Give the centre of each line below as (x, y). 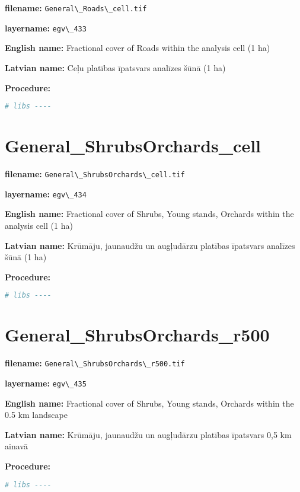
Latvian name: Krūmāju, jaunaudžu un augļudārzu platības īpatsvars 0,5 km (148, 434)
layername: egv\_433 (46, 28)
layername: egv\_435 (46, 383)
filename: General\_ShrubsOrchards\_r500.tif (95, 363)
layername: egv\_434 (46, 194)
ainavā (16, 446)
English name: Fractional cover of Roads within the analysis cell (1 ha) (138, 48)
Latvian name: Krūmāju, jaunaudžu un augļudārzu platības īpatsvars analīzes (150, 245)
